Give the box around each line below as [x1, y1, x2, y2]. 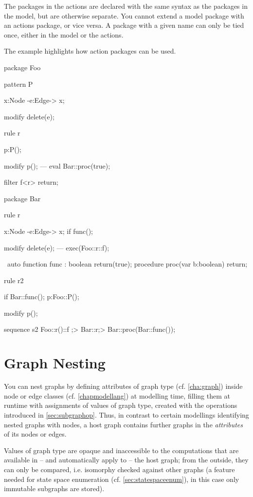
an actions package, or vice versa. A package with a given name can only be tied [4, 20, 244, 30]
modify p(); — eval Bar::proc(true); [4, 160, 110, 171]
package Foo [4, 62, 41, 72]
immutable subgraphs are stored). [4, 483, 105, 494]
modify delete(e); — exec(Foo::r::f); [4, 242, 109, 252]
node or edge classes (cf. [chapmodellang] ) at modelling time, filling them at [4, 390, 231, 401]
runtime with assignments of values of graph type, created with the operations [4, 400, 237, 410]
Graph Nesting [4, 353, 106, 373]
